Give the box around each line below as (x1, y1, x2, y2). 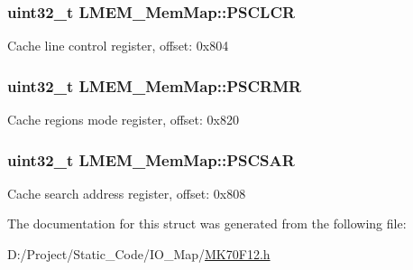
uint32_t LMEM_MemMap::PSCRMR (7, 74, 302, 97)
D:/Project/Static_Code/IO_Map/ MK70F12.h (7, 245, 271, 264)
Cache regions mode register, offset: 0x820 (7, 110, 239, 129)
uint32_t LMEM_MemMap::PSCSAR (7, 148, 295, 171)
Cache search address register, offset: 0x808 (7, 183, 246, 202)
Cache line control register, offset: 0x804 (7, 36, 229, 55)
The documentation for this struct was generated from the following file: (7, 214, 407, 233)
